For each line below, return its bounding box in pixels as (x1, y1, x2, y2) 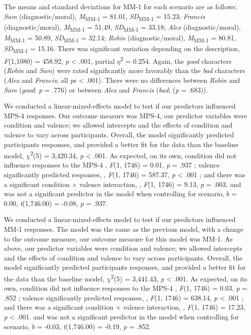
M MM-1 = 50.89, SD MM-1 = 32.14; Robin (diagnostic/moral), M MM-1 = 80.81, (4, 32, 236, 44)
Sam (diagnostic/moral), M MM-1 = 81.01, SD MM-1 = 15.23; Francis (4, 11, 205, 22)
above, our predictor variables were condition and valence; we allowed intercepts (4, 243, 242, 253)
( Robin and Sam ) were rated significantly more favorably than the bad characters (4, 65, 245, 75)
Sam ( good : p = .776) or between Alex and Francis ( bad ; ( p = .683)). (4, 84, 208, 94)
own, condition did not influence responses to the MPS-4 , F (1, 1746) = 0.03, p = (4, 283, 248, 293)
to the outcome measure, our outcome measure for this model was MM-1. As (4, 233, 233, 243)
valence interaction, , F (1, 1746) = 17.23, (123, 302, 246, 312)
